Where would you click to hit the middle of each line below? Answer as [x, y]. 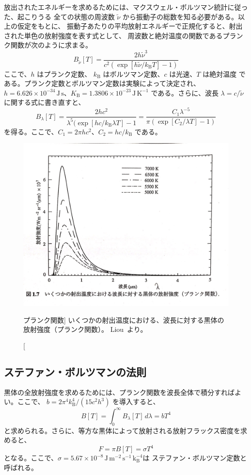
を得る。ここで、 [31, 131]
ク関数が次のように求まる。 [48, 45]
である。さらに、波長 [185, 92]
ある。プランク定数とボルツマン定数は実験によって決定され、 [102, 83]
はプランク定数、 [64, 74]
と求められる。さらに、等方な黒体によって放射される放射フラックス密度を [122, 430]
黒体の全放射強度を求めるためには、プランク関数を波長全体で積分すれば [119, 392]
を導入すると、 [136, 401]
